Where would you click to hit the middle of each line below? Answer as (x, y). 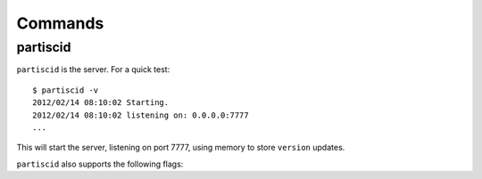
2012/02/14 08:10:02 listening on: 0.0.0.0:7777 (141, 115)
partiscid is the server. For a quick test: (93, 69)
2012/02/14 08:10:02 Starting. (101, 103)
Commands (60, 23)
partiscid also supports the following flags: (100, 164)
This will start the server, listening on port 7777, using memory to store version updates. (181, 148)
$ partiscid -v (66, 90)
